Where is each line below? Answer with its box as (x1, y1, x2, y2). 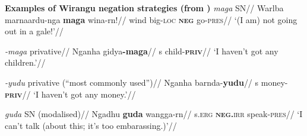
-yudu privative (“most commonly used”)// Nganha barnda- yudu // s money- (5, 76, 288, 88)
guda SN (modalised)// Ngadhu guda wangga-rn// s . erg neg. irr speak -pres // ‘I (5, 108, 303, 120)
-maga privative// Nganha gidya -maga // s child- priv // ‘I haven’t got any (5, 44, 278, 57)
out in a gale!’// (5, 25, 64, 37)
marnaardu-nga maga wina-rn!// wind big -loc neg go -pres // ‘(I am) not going (5, 13, 297, 25)
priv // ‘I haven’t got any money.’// (5, 88, 136, 100)
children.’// (5, 56, 46, 69)
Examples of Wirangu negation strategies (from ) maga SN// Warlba (5, 2, 284, 14)
